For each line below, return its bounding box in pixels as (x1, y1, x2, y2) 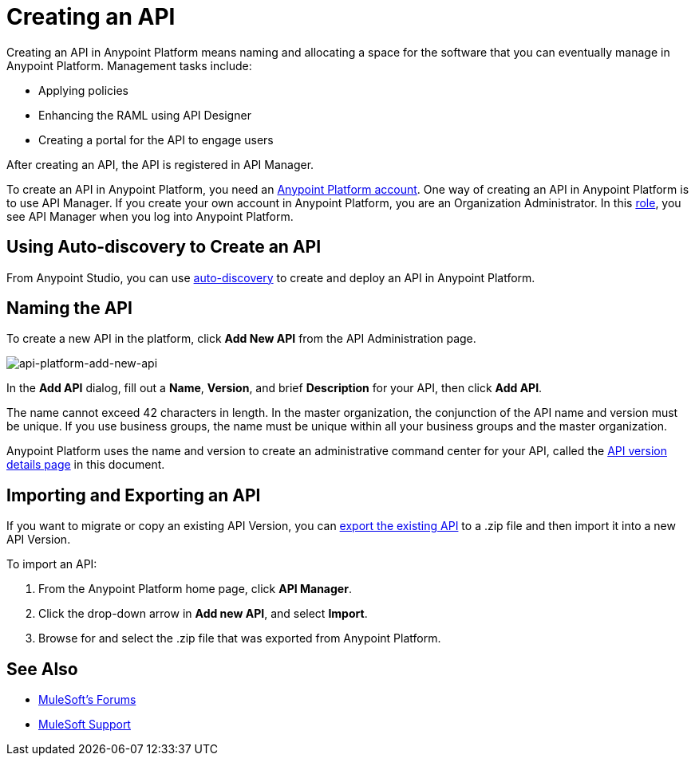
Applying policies (38, 83, 129, 97)
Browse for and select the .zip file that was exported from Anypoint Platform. (38, 631, 441, 646)
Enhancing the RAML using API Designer (38, 108, 251, 122)
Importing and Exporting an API (6, 485, 261, 505)
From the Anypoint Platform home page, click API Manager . (38, 582, 352, 596)
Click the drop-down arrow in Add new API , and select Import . (38, 607, 368, 621)
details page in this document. (6, 458, 165, 472)
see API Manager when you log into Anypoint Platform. (6, 209, 294, 223)
